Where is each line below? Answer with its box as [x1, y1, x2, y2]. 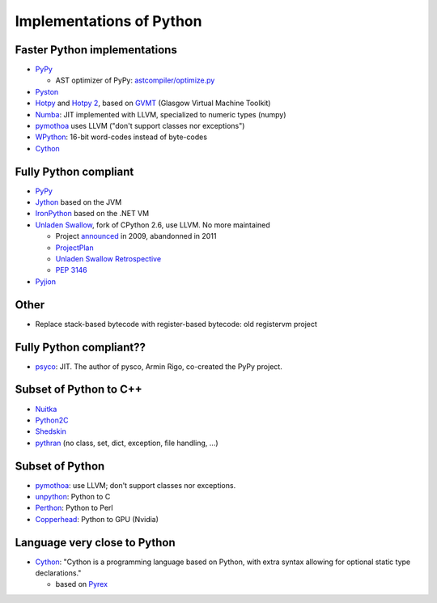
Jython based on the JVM [35, 197, 122, 207]
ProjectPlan [55, 243, 94, 253]
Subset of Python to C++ [15, 383, 142, 397]
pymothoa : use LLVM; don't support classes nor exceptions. [35, 480, 236, 490]
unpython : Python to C [35, 492, 111, 502]
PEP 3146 [55, 265, 88, 275]
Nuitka [35, 404, 57, 414]
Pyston [35, 87, 59, 96]
